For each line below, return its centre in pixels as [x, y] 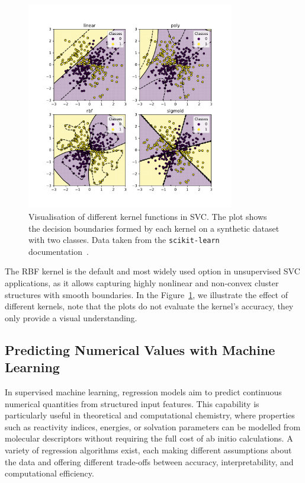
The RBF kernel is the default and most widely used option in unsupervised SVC [152, 271]
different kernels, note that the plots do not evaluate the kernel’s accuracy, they [149, 306]
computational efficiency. [49, 473]
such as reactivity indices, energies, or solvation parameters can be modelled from [153, 426]
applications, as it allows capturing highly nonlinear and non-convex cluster [142, 283]
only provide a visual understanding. [71, 317]
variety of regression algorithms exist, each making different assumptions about [148, 450]
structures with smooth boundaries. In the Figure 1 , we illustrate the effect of [146, 294]
